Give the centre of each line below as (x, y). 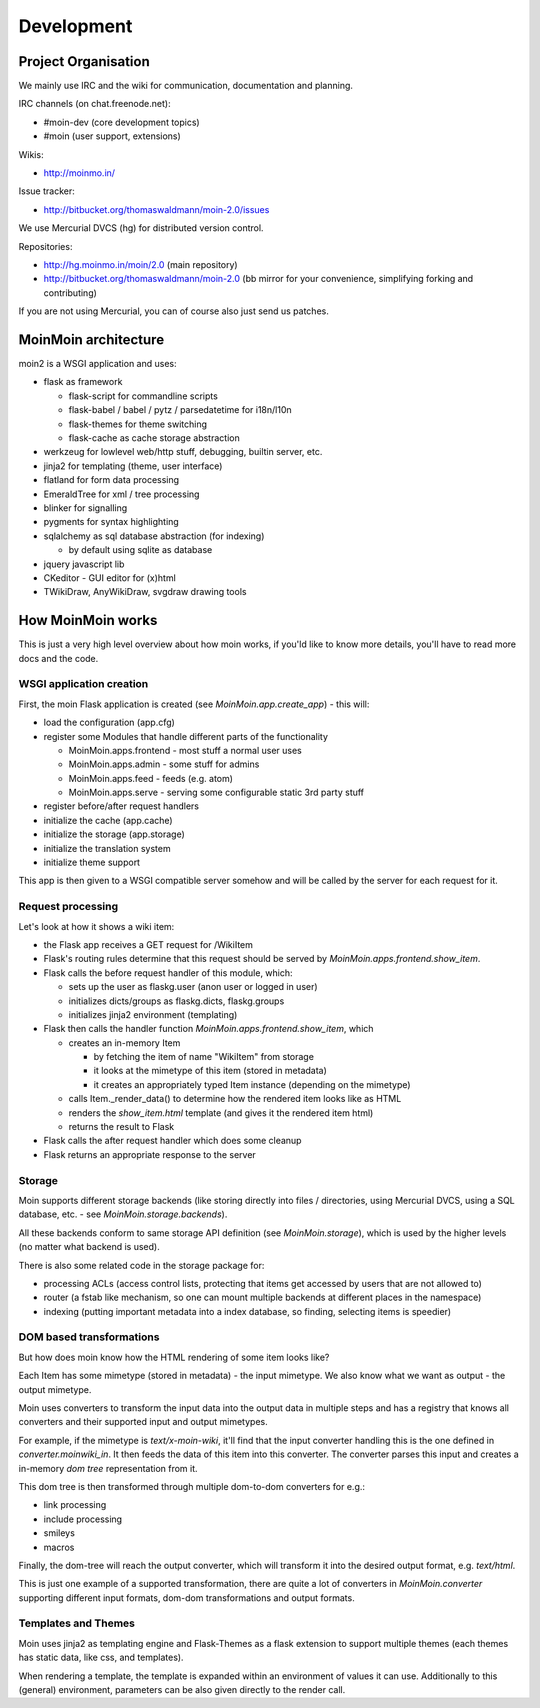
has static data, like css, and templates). (101, 1657)
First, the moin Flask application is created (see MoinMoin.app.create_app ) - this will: (194, 704)
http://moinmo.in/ (79, 173)
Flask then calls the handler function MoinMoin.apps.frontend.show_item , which (208, 1029)
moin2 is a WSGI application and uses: (97, 364)
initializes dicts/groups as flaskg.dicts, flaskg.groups (176, 1001)
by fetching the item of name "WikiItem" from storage (204, 1057)
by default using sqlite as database (140, 550)
